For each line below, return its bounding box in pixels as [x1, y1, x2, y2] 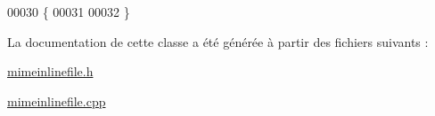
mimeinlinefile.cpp [7, 91, 106, 110]
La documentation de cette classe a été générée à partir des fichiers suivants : [7, 32, 429, 50]
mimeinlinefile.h [7, 62, 94, 81]
